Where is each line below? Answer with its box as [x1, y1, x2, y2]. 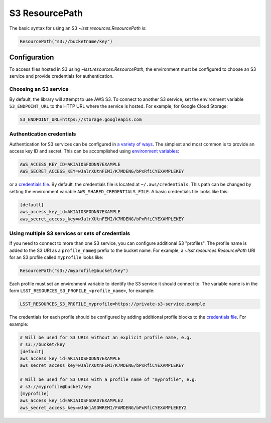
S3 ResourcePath [9, 8, 83, 19]
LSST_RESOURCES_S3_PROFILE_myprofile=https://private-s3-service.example [20, 301, 205, 307]
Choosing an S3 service [9, 86, 69, 93]
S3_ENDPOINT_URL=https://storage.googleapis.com [20, 116, 142, 122]
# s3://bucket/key [20, 342, 65, 347]
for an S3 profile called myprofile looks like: [9, 254, 103, 260]
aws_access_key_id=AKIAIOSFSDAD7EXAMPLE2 [20, 398, 123, 403]
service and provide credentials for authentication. [9, 73, 114, 79]
